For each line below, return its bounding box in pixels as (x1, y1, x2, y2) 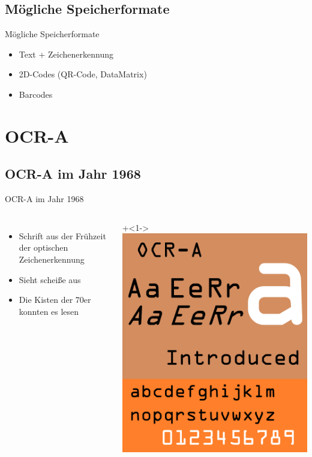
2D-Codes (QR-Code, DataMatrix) (19, 68, 147, 80)
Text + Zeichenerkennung (19, 47, 113, 60)
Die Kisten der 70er (19, 293, 91, 306)
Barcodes (19, 88, 53, 100)
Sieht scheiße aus (19, 273, 81, 285)
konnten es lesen (19, 305, 79, 317)
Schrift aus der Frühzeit (19, 229, 106, 242)
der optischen (19, 241, 68, 254)
